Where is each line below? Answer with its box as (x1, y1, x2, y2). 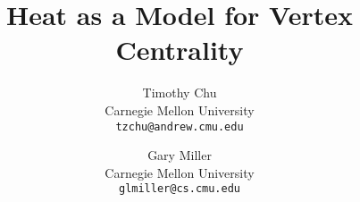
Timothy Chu (142, 83, 217, 102)
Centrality (115, 31, 244, 68)
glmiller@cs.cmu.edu (118, 182, 241, 196)
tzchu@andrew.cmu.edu (115, 120, 244, 133)
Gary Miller (147, 146, 212, 164)
